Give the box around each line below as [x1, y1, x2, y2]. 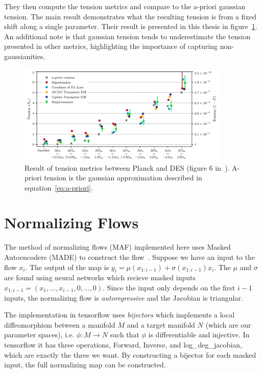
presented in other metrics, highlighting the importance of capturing [4, 41, 218, 51]
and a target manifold [127, 319, 195, 330]
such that [110, 329, 139, 340]
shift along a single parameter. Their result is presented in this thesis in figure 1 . [4, 21, 257, 32]
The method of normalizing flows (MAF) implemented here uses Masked [4, 242, 231, 252]
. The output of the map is [25, 261, 109, 272]
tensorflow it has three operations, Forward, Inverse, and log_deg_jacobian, [4, 339, 242, 350]
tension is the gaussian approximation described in [44, 172, 202, 183]
